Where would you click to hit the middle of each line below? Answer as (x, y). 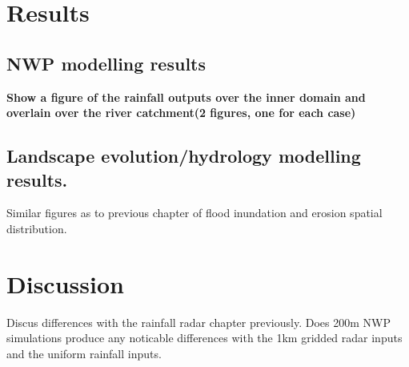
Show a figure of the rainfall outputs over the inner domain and (186, 97)
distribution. (37, 228)
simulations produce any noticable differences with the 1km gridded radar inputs (204, 338)
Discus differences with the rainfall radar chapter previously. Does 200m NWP (198, 322)
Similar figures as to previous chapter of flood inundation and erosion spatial (194, 213)
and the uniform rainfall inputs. (84, 353)
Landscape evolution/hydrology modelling (184, 156)
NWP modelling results (106, 63)
